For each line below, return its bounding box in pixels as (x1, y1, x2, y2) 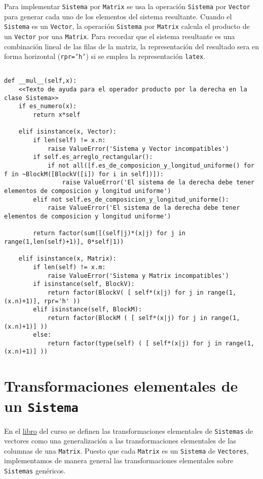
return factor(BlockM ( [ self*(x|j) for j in (47, 314, 207, 322)
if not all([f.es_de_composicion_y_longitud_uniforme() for (47, 162, 254, 170)
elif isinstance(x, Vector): (18, 128, 117, 136)
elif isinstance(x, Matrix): (18, 255, 117, 263)
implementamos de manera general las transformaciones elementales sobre (4, 455, 234, 466)
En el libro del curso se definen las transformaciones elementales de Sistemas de (4, 425, 253, 436)
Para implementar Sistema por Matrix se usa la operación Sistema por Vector (4, 1, 250, 11)
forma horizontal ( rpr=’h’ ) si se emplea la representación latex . (4, 51, 206, 61)
